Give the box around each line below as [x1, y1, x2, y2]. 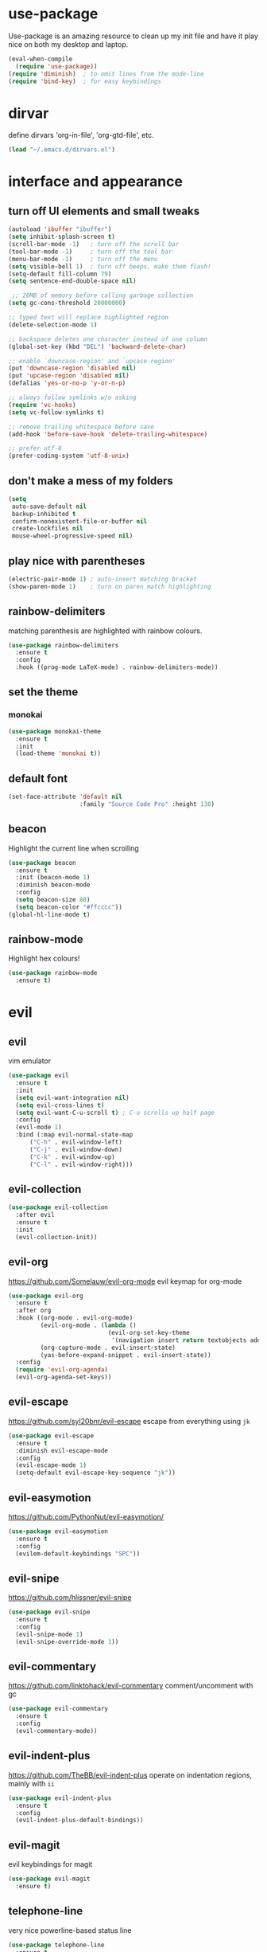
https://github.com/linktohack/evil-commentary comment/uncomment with [8, 1681, 253, 1691]
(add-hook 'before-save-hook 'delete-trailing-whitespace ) [8, 430, 208, 438]
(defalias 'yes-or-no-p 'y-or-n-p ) [8, 379, 126, 387]
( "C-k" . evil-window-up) [29, 1152, 115, 1161]
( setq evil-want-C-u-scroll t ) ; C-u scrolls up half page [15, 1109, 215, 1117]
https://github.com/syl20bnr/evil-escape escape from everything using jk [8, 1416, 250, 1426]
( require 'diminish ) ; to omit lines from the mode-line [8, 69, 204, 78]
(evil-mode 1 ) [15, 1124, 62, 1132]
